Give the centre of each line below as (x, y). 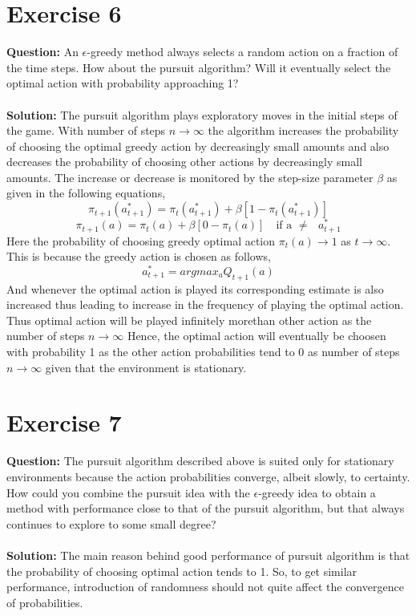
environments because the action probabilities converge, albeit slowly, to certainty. (208, 476)
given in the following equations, (86, 193)
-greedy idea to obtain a (317, 492)
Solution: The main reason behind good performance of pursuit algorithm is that (208, 555)
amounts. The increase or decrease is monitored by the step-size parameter (190, 177)
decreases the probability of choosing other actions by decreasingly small (184, 162)
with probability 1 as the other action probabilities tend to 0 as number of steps (203, 352)
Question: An (42, 52)
